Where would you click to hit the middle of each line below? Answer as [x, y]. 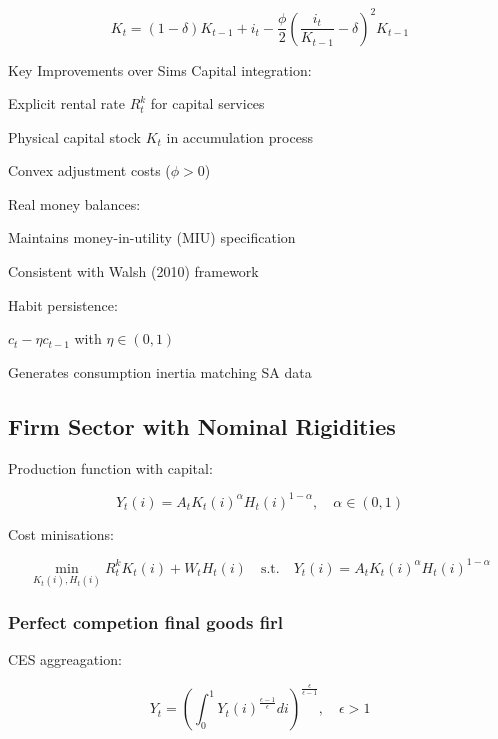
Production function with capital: [110, 467]
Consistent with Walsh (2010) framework [133, 271]
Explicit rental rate [66, 103]
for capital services [207, 103]
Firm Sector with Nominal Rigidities [202, 425]
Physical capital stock [74, 136]
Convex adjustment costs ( [89, 170]
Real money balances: [74, 203]
